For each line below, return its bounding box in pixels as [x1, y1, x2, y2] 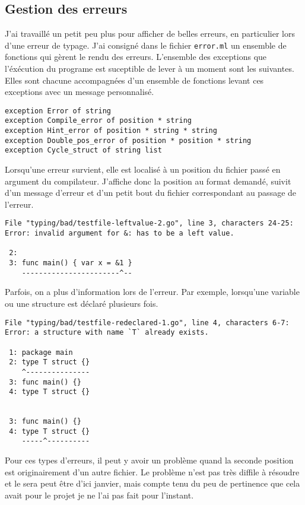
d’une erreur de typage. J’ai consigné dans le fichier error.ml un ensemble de [5, 39, 287, 51]
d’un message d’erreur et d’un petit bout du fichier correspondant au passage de [5, 186, 297, 199]
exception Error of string [5, 106, 111, 115]
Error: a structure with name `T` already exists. [5, 328, 209, 337]
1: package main [9, 348, 73, 357]
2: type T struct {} [9, 358, 90, 367]
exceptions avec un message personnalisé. [5, 85, 154, 98]
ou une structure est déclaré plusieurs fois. [5, 297, 158, 310]
